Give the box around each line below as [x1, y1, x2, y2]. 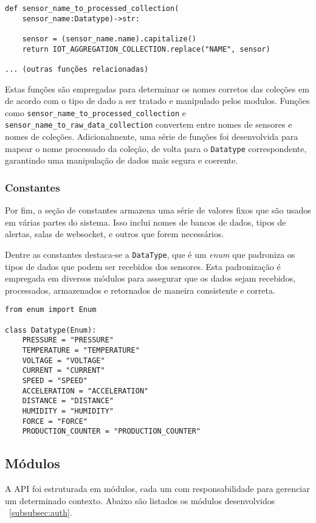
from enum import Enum [5, 305, 97, 314]
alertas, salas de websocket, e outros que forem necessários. [5, 227, 224, 240]
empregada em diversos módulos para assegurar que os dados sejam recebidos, [5, 272, 296, 285]
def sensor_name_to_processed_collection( [5, 4, 179, 13]
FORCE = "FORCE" [22, 417, 88, 426]
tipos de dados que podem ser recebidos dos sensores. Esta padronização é [5, 260, 281, 272]
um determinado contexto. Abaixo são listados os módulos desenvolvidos [5, 494, 275, 507]
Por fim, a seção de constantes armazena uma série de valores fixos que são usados [5, 204, 311, 216]
